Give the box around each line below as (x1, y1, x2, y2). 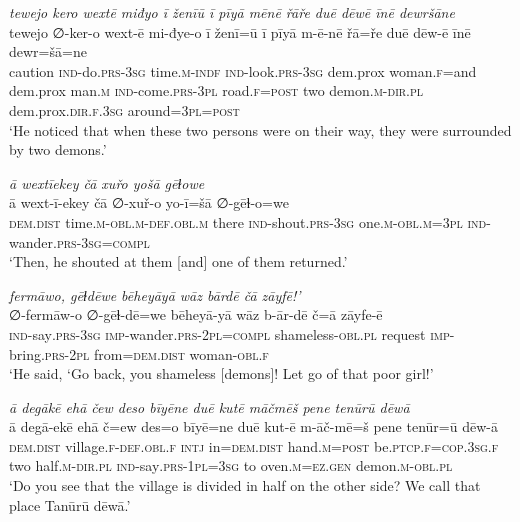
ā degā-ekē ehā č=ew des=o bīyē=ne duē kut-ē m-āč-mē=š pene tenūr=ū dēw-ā (9, 416, 498, 437)
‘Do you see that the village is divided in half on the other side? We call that (9, 475, 481, 496)
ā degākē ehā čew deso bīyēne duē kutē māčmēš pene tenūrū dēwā (9, 396, 410, 417)
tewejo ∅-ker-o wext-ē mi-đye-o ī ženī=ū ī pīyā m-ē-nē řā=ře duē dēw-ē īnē (9, 21, 471, 42)
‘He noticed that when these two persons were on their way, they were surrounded (9, 119, 512, 140)
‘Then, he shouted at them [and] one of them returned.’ (9, 251, 348, 272)
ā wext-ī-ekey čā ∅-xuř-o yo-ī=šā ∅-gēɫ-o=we (9, 192, 289, 213)
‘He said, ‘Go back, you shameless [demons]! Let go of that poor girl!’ (9, 363, 434, 384)
